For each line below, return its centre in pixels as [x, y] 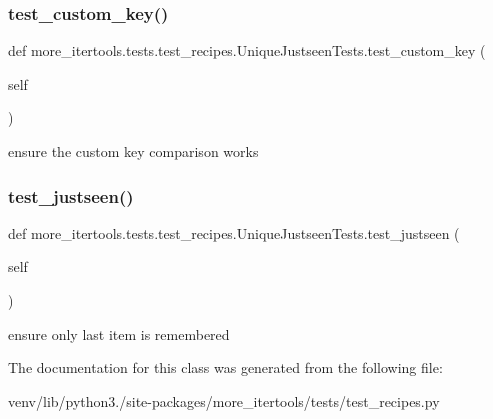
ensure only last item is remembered [119, 333]
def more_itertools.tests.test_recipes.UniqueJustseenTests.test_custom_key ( [247, 50]
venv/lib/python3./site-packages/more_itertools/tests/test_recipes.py [224, 400]
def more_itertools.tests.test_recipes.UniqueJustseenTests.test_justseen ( [234, 232]
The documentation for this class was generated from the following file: [225, 367]
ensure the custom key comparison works [133, 151]
